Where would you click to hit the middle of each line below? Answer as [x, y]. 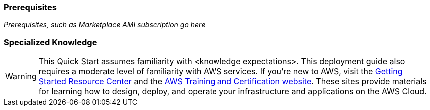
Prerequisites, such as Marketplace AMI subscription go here [105, 25]
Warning [21, 77]
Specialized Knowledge [51, 42]
